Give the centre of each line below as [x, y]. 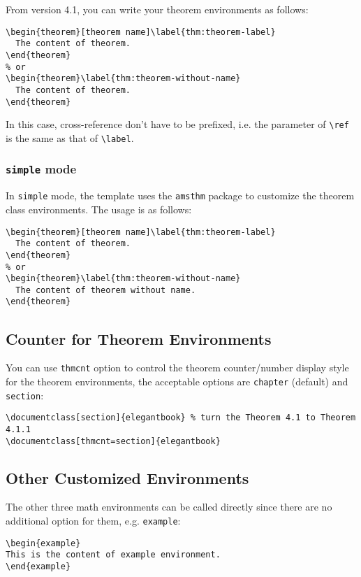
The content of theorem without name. [106, 290]
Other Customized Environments [127, 477]
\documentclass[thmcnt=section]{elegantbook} [113, 441]
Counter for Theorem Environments [139, 338]
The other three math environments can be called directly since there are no [169, 507]
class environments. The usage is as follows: [99, 209]
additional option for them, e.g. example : [93, 521]
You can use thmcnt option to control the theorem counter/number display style [177, 368]
